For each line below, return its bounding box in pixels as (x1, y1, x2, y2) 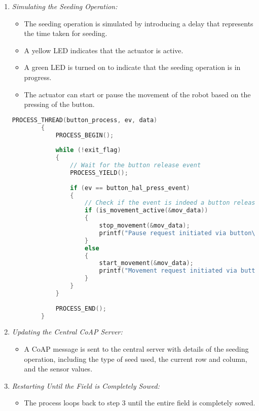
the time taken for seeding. (24, 28, 107, 39)
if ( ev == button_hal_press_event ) (70, 184, 190, 192)
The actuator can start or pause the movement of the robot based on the (24, 89, 251, 99)
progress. (24, 71, 52, 82)
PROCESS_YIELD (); (70, 169, 128, 176)
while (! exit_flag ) (55, 146, 121, 154)
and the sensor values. (24, 363, 93, 374)
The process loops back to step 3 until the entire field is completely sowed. (24, 397, 255, 408)
